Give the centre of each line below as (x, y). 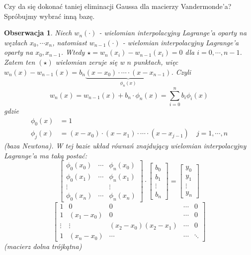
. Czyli (181, 71)
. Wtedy (73, 52)
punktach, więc (156, 62)
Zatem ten (20, 62)
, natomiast (70, 42)
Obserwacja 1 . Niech (38, 33)
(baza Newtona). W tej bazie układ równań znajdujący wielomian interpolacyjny (125, 146)
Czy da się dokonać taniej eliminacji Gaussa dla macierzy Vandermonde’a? (118, 6)
